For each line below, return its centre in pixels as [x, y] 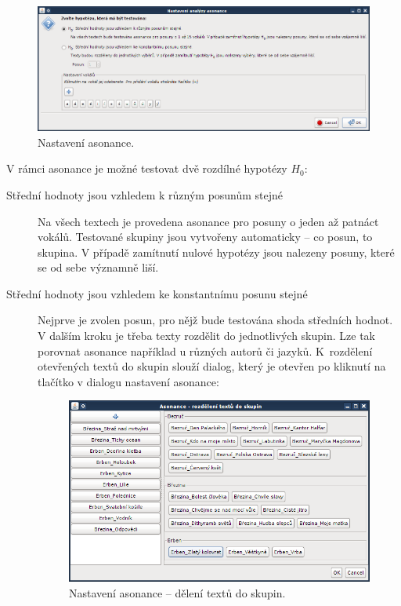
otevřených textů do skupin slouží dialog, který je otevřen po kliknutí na [212, 366]
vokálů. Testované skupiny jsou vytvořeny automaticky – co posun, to [205, 237]
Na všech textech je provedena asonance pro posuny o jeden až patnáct [208, 221]
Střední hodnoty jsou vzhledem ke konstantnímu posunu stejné [157, 293]
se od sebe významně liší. [98, 267]
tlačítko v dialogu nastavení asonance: [128, 381]
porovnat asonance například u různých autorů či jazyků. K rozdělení [205, 350]
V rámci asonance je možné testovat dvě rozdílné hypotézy [147, 168]
